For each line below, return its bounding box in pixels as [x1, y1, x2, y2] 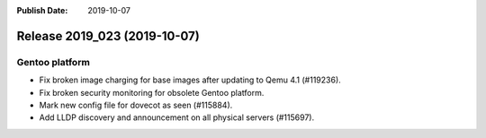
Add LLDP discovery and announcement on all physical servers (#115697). [39, 112, 315, 123]
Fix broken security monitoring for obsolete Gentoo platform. [39, 87, 265, 98]
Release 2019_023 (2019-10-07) [16, 28, 200, 44]
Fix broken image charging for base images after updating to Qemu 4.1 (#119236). [39, 74, 341, 85]
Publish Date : [16, 5, 68, 15]
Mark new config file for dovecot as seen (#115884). [39, 99, 233, 110]
